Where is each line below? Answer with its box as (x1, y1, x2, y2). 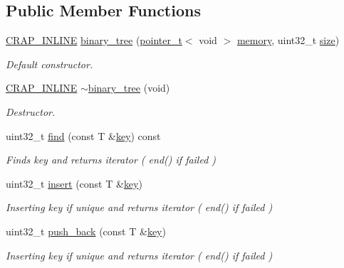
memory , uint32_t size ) (236, 33, 340, 48)
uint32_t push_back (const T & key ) (6, 223, 166, 238)
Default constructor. (6, 56, 93, 71)
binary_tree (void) (88, 80, 170, 95)
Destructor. (6, 104, 56, 119)
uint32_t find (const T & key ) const (6, 128, 161, 143)
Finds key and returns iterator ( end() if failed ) (6, 152, 217, 167)
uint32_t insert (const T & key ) (6, 176, 142, 191)
